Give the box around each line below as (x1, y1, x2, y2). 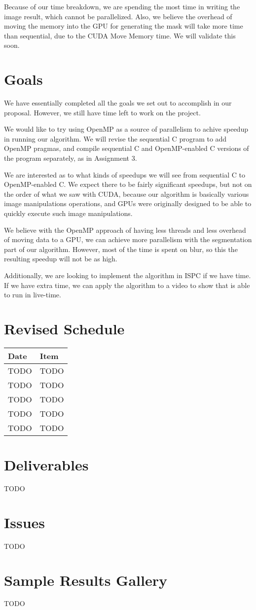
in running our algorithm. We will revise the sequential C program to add (4, 133, 227, 144)
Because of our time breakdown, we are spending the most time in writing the (4, 1, 240, 11)
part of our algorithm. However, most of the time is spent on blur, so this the (4, 244, 238, 254)
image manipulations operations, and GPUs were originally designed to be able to (4, 198, 252, 209)
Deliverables (4, 455, 89, 475)
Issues (4, 512, 45, 532)
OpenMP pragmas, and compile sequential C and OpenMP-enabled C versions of (4, 143, 249, 153)
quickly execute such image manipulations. (4, 208, 133, 218)
